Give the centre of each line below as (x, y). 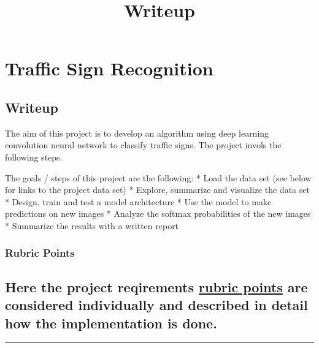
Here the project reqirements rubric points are (156, 286)
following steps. (34, 157)
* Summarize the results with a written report (92, 225)
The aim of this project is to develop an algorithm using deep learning (137, 133)
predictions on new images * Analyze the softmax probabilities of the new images (158, 214)
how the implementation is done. (111, 323)
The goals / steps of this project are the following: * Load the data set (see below (158, 177)
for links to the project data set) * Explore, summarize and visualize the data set (157, 190)
